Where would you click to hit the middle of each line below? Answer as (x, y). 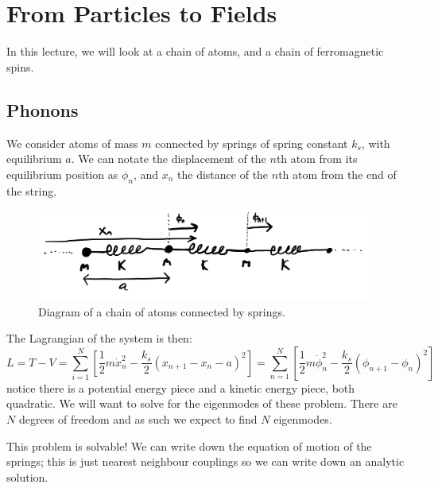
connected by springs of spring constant (252, 143)
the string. (32, 190)
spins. (20, 66)
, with (376, 143)
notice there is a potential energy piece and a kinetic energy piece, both (181, 387)
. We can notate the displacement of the (169, 159)
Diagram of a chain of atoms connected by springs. (162, 311)
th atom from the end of (337, 174)
